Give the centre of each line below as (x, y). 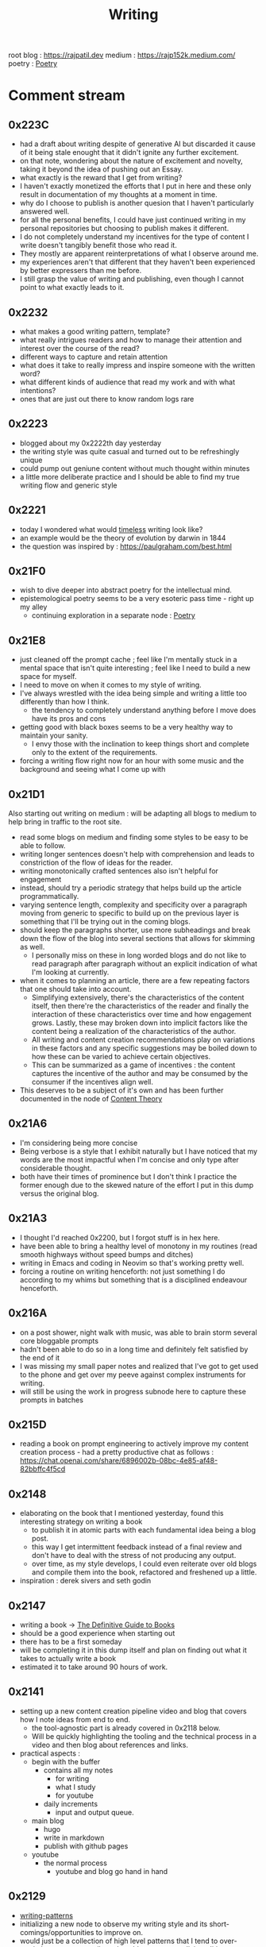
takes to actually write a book (68, 1658)
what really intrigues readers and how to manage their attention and (131, 340)
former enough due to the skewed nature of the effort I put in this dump (137, 1185)
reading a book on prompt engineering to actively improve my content (134, 1444)
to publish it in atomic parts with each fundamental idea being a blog (144, 1530)
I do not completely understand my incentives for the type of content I (134, 237)
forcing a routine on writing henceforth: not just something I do (122, 1271)
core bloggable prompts (59, 1340)
